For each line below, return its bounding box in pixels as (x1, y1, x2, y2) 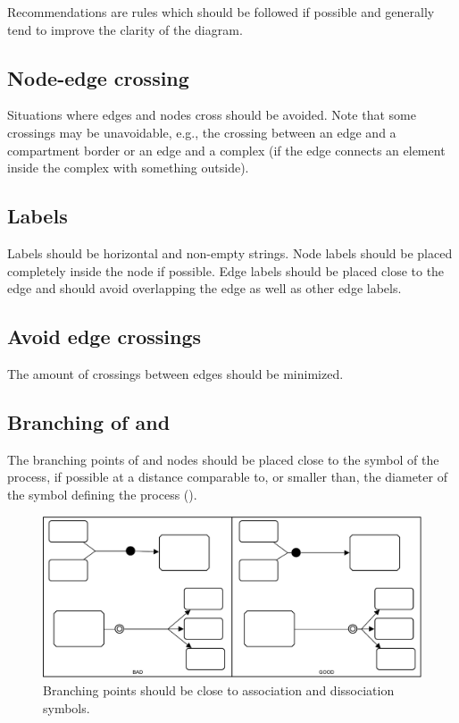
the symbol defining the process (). (7, 484, 197, 503)
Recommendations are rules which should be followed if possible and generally (7, 3, 435, 21)
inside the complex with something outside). (7, 158, 249, 177)
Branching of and (7, 408, 171, 435)
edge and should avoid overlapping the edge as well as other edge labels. (7, 279, 402, 298)
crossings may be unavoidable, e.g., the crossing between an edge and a (7, 122, 396, 141)
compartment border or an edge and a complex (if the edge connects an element (7, 140, 446, 159)
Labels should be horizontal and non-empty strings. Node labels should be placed (7, 243, 453, 262)
